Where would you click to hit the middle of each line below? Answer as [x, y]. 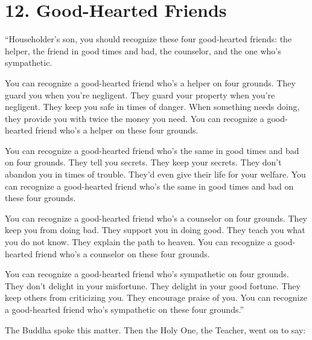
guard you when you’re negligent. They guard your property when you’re [140, 95]
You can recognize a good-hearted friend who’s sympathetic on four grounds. [147, 274]
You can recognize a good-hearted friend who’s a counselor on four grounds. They [156, 218]
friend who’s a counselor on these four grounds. [123, 253]
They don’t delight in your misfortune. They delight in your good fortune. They [153, 285]
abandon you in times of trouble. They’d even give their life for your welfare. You [155, 174]
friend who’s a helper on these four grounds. [117, 130]
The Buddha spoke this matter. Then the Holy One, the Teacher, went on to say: [155, 329]
